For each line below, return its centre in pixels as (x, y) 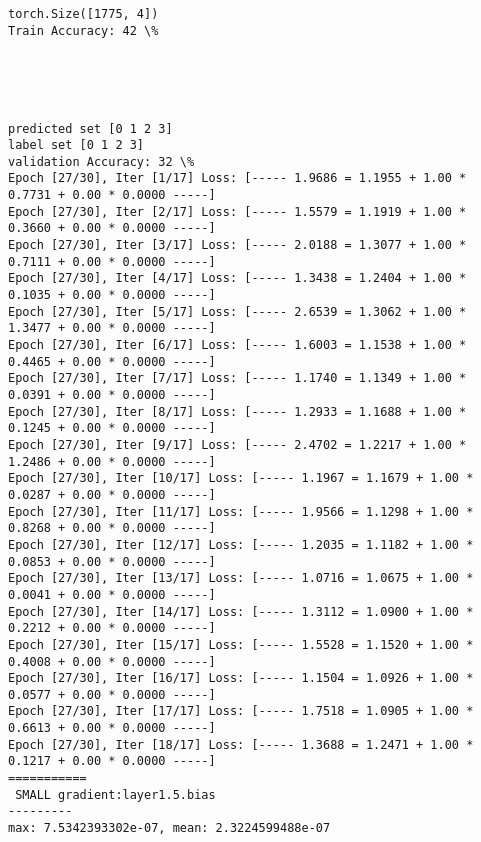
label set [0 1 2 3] (76, 145)
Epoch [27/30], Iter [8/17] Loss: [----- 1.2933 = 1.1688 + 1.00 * (237, 411)
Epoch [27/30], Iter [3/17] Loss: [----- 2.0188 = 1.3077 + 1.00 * (237, 245)
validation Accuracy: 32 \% (101, 161)
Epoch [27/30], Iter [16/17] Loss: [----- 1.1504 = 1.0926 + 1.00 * (241, 678)
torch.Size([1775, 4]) (83, 14)
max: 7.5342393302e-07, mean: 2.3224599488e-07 (169, 828)
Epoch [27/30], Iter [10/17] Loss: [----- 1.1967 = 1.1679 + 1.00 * (241, 478)
